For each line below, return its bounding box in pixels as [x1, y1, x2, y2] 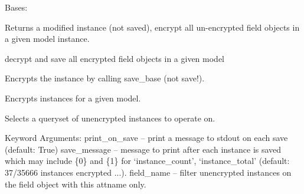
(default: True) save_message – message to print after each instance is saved [5, 143, 282, 155]
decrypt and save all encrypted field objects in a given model [5, 52, 225, 64]
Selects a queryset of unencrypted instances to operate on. [5, 111, 215, 124]
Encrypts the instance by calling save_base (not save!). [5, 72, 205, 84]
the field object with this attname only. [5, 177, 146, 190]
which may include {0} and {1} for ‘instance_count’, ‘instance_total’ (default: [5, 154, 290, 167]
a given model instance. [5, 32, 90, 45]
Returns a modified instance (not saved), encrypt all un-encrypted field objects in [5, 21, 300, 33]
